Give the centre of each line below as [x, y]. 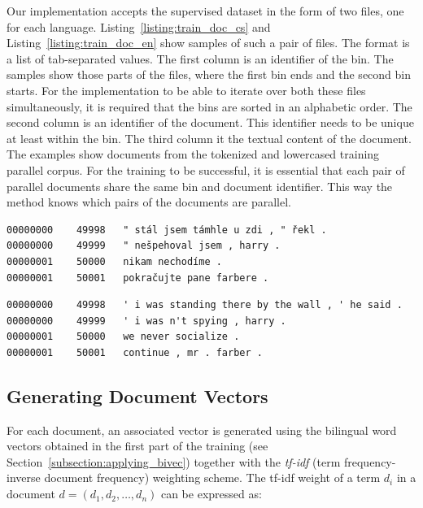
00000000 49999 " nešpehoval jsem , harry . [144, 246]
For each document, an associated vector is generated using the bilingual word [202, 430]
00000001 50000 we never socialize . [123, 337]
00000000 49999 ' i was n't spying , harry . [146, 321]
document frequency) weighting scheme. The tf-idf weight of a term [212, 478]
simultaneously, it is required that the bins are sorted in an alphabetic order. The [209, 106]
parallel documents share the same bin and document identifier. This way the [200, 186]
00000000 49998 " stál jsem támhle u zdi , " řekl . [167, 230]
